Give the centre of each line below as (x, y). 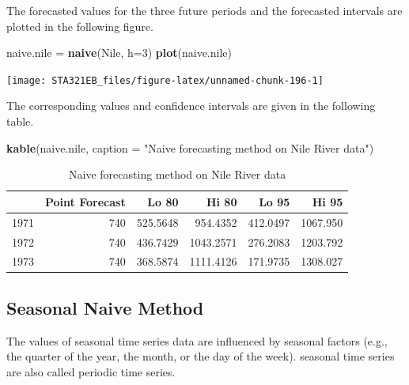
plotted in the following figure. (80, 26)
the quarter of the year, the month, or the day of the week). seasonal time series (201, 356)
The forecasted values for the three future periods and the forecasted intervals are (204, 10)
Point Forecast (85, 201)
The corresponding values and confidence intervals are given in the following (191, 106)
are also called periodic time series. (91, 371)
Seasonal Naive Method (105, 307)
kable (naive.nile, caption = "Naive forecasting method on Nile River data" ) (190, 147)
